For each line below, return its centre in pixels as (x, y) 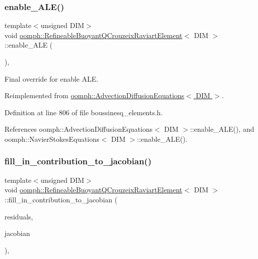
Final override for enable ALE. (51, 78)
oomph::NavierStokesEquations (52, 139)
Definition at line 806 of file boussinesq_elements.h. (84, 112)
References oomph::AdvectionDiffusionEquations (79, 129)
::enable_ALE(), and (222, 129)
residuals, (19, 216)
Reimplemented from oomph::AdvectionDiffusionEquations (94, 95)
